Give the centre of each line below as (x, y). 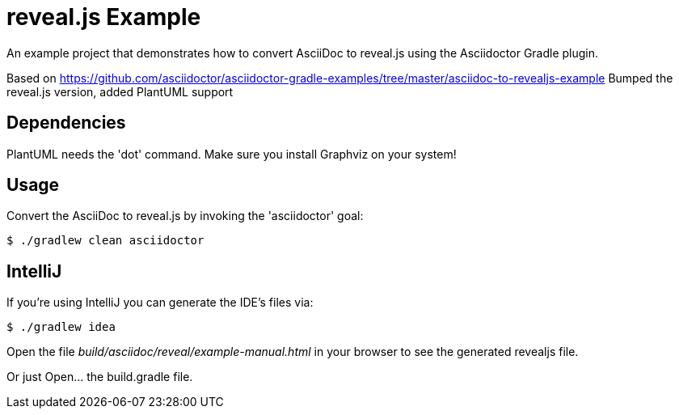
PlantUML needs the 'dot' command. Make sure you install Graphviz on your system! (232, 154)
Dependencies (66, 123)
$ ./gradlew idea (61, 327)
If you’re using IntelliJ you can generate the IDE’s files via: (160, 303)
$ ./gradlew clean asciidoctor (105, 241)
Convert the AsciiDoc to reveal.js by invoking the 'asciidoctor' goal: (185, 216)
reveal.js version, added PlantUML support (120, 91)
